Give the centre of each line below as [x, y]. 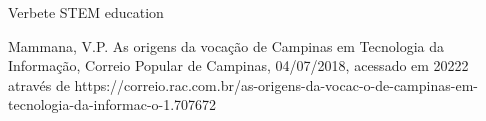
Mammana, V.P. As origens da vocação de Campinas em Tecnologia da [226, 45]
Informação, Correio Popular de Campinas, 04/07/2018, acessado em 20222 [238, 65]
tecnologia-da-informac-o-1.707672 [112, 104]
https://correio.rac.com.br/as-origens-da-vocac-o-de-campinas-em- [276, 84]
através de [39, 84]
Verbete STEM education [86, 12]
